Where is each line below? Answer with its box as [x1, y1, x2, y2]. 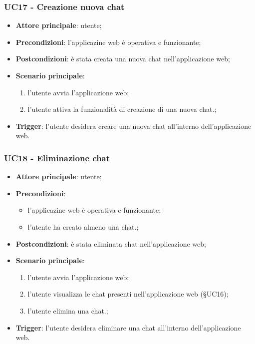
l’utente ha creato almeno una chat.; [27, 221, 139, 232]
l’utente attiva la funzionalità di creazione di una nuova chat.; [27, 104, 217, 114]
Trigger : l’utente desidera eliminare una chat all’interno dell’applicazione [15, 322, 241, 333]
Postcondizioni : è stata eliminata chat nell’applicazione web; [15, 238, 206, 249]
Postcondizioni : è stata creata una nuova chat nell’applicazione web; [15, 53, 230, 64]
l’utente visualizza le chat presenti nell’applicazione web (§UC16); [27, 289, 229, 299]
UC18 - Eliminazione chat [4, 151, 110, 164]
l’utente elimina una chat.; [27, 305, 108, 316]
